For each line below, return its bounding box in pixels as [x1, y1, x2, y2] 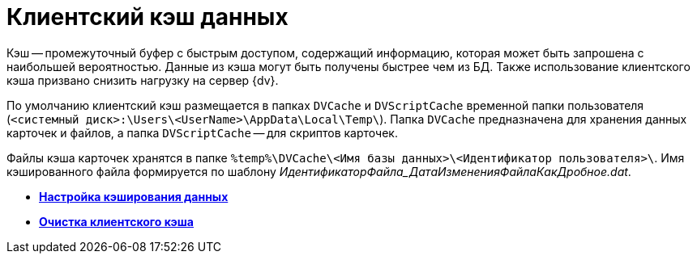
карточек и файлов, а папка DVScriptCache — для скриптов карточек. [6, 125, 398, 140]
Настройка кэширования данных [39, 189, 229, 203]
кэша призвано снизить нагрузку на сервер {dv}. [6, 73, 279, 87]
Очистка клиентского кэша [39, 214, 194, 229]
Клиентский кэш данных [6, 3, 289, 31]
